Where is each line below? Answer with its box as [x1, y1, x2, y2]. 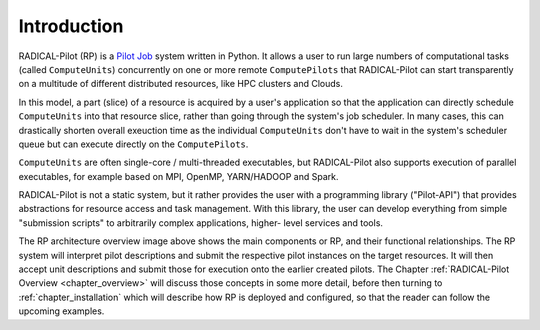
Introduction [18, 15, 124, 37]
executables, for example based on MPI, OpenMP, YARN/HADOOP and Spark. [18, 170, 339, 182]
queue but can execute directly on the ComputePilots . [18, 138, 249, 150]
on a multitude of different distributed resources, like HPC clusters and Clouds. [18, 78, 344, 90]
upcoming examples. [18, 305, 105, 317]
